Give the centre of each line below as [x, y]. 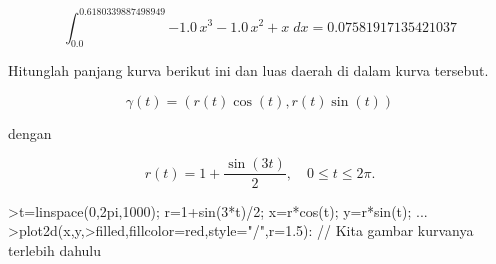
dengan [30, 132]
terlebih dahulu [55, 249]
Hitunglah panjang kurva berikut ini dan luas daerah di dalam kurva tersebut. [248, 70]
